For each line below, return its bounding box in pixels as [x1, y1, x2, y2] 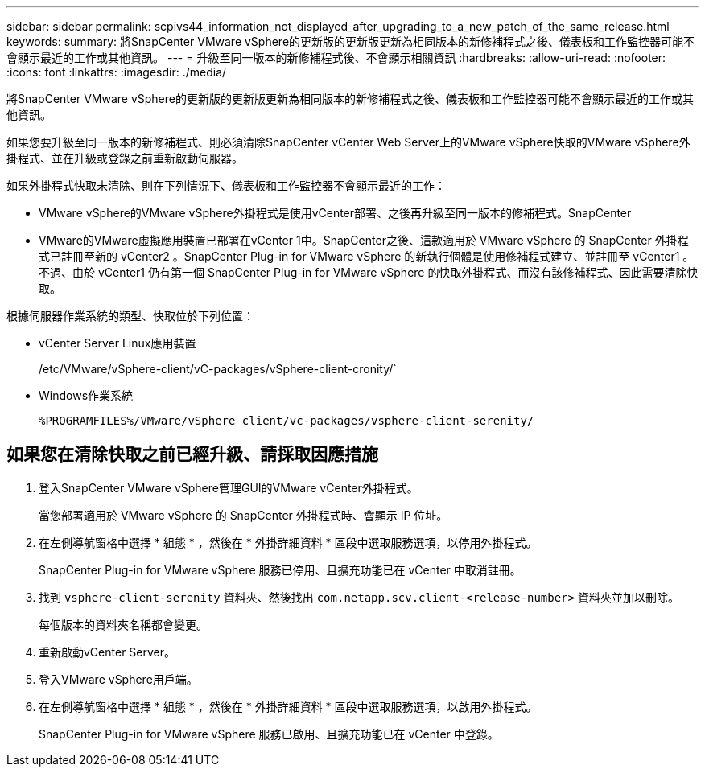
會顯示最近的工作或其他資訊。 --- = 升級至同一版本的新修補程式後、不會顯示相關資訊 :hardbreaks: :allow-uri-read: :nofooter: [6, 51, 666, 64]
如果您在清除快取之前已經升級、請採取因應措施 [6, 444, 378, 465]
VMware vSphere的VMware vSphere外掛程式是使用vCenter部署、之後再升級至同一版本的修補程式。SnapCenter [39, 206, 632, 220]
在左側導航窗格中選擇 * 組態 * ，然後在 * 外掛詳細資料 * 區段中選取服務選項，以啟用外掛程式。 [39, 699, 538, 713]
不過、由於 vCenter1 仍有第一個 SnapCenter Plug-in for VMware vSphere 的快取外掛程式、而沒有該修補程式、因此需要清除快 [39, 265, 699, 279]
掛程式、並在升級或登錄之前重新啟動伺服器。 [6, 151, 243, 165]
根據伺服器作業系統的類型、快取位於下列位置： [6, 309, 254, 323]
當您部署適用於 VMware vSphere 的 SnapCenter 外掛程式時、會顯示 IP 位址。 [39, 508, 448, 522]
